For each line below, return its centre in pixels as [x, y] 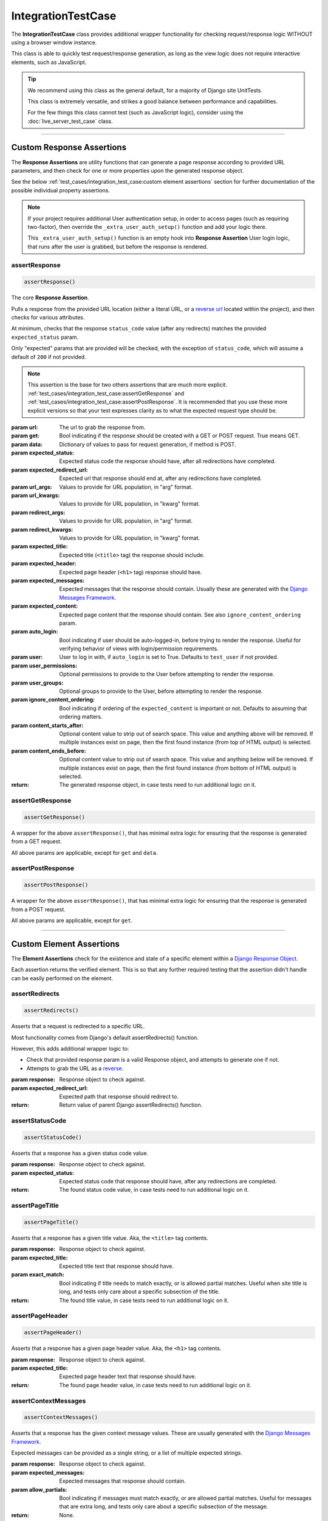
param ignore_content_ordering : [53, 700]
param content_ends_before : [49, 751]
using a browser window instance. [54, 42]
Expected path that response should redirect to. [119, 1096]
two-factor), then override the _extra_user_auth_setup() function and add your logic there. [147, 227]
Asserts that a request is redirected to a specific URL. [78, 1026]
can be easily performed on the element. [62, 978]
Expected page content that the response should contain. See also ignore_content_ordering [180, 614]
